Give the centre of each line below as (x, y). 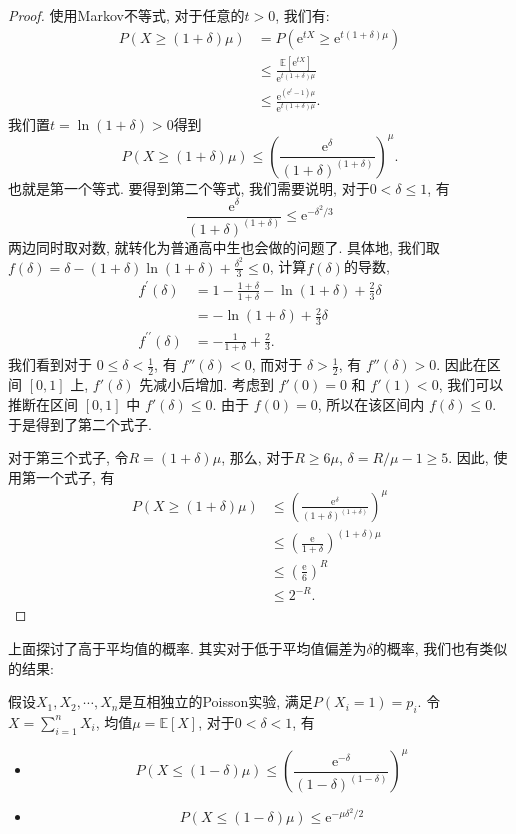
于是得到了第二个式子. (80, 423)
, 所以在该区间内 (371, 403)
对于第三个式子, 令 (68, 457)
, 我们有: (302, 15)
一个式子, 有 (75, 476)
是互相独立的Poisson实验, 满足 (215, 701)
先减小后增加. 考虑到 (206, 384)
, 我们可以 (471, 384)
